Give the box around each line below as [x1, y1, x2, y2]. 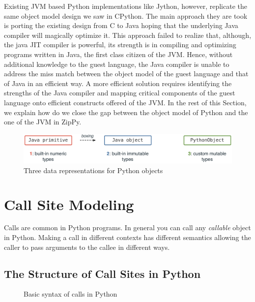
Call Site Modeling [4, 194, 134, 214]
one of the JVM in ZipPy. [4, 117, 82, 127]
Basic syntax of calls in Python [24, 289, 117, 299]
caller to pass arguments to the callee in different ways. [4, 242, 170, 252]
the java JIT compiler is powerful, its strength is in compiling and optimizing [4, 39, 236, 50]
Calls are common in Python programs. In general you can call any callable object [4, 222, 251, 233]
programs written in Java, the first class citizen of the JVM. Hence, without [4, 49, 233, 59]
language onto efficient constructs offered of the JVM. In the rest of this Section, [4, 97, 247, 107]
